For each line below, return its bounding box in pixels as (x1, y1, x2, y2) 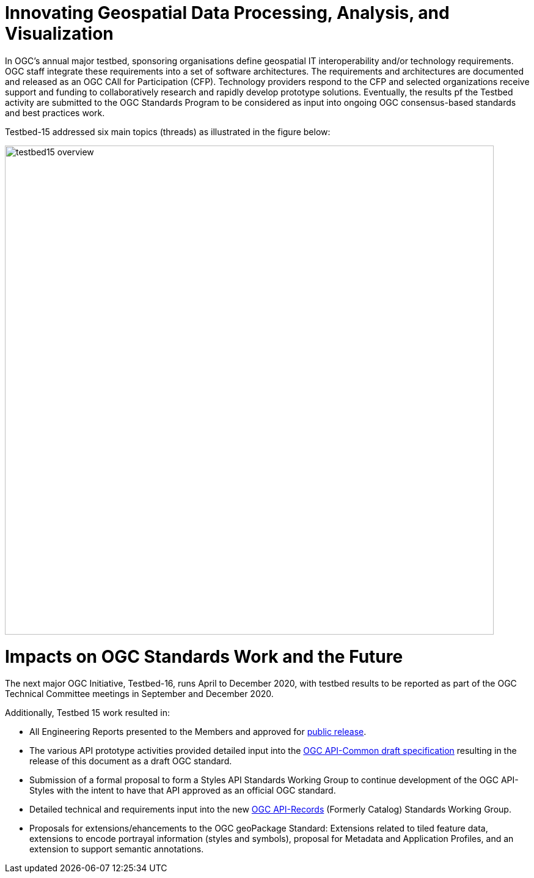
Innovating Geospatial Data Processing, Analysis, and (5, 2, 450, 23)
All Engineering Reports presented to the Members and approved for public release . (29, 726, 367, 737)
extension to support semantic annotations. (29, 844, 204, 855)
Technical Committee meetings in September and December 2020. (5, 688, 274, 699)
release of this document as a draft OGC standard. (29, 756, 232, 767)
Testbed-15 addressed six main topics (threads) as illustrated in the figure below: (5, 126, 331, 137)
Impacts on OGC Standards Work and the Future (5, 646, 403, 667)
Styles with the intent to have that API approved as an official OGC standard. (29, 785, 336, 796)
